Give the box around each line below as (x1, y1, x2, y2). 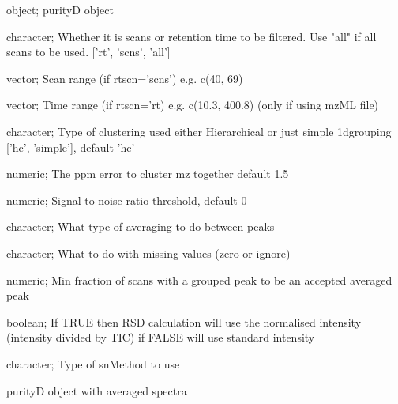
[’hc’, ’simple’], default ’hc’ (6, 138, 135, 155)
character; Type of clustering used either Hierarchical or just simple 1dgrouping (6, 123, 392, 139)
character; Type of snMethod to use (6, 355, 180, 372)
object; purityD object (6, 2, 114, 17)
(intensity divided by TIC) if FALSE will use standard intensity (6, 329, 315, 345)
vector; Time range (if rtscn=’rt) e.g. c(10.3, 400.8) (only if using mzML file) (6, 96, 379, 113)
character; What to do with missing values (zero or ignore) (6, 244, 291, 261)
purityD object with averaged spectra (6, 382, 187, 398)
